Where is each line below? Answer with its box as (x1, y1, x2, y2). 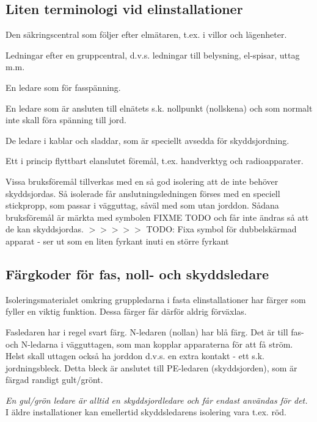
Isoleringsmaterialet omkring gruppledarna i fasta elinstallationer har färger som (5, 293, 306, 306)
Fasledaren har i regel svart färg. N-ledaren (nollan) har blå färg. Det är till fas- (5, 325, 304, 338)
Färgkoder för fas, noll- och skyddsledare (5, 264, 269, 283)
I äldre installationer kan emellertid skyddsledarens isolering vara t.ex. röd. (5, 406, 286, 418)
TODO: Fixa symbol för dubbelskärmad (146, 223, 297, 235)
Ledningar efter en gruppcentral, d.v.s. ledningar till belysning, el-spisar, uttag (5, 48, 300, 61)
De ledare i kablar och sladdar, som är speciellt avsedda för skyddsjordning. (5, 134, 290, 146)
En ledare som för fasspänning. (5, 80, 121, 93)
